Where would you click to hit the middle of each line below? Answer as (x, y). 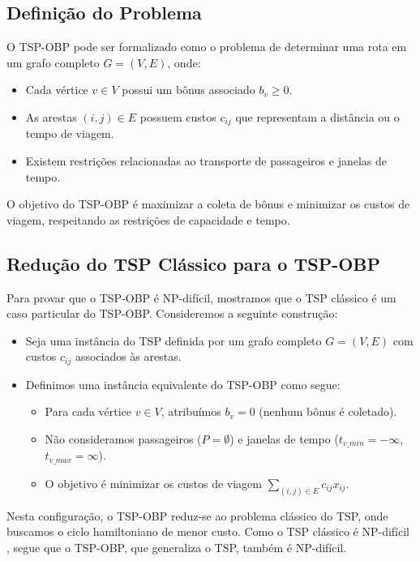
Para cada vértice (88, 411)
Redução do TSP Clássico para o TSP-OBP (194, 263)
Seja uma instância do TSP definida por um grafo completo (174, 340)
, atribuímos (191, 411)
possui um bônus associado (189, 90)
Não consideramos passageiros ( (123, 439)
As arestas (51, 116)
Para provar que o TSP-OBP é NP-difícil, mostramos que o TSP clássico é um (201, 297)
